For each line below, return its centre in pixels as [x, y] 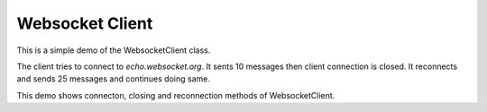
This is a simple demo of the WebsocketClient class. [114, 50]
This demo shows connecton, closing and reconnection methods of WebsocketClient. [176, 95]
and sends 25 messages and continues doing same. [114, 79]
